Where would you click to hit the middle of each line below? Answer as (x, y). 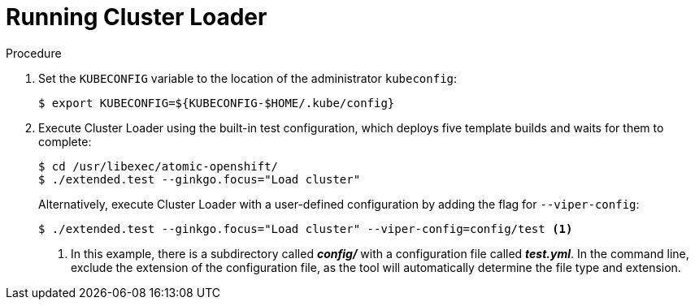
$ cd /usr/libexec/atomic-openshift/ (159, 166)
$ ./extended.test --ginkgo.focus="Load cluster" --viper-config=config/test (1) (306, 228)
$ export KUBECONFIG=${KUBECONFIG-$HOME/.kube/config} (217, 103)
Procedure (34, 53)
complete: (65, 141)
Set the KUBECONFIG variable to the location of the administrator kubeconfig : (248, 78)
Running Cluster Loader (137, 17)
